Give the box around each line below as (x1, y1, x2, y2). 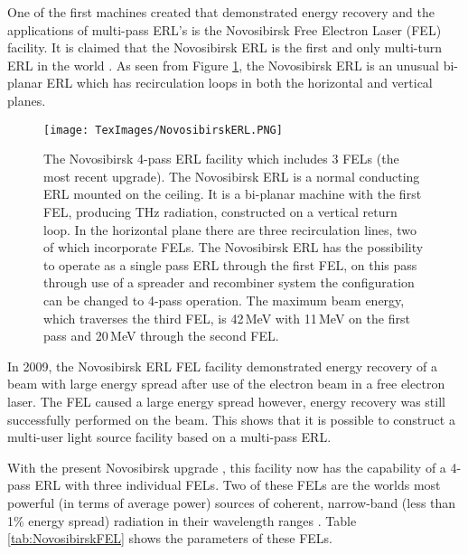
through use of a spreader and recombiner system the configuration (43, 273, 415, 292)
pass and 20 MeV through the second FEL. (43, 326, 279, 345)
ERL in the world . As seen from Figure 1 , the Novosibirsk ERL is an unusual (7, 55, 439, 74)
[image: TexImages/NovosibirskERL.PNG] (43, 123, 283, 136)
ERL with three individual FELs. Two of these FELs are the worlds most (34, 475, 441, 494)
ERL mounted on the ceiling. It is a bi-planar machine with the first (43, 184, 422, 203)
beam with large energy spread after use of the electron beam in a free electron (7, 374, 445, 393)
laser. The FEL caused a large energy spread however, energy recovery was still (7, 391, 445, 410)
